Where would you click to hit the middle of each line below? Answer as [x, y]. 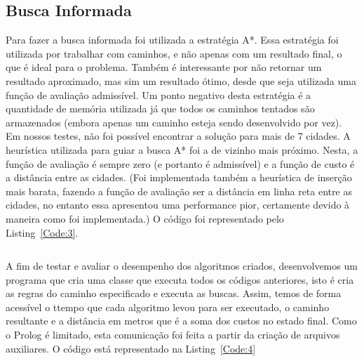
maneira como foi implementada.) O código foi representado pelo [145, 218]
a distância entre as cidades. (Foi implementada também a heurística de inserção [179, 177]
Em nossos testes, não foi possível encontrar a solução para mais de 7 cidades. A [178, 136]
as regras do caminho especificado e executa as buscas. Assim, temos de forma [174, 293]
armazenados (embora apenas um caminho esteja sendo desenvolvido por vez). [174, 122]
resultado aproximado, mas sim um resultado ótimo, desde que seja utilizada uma [181, 80]
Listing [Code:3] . [42, 232]
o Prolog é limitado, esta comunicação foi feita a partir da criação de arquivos [173, 335]
